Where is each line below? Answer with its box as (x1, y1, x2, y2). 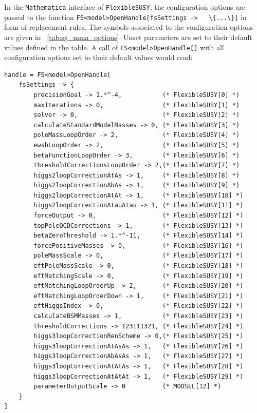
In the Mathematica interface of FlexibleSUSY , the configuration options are (4, 2, 245, 12)
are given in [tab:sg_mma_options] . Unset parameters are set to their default (4, 31, 252, 42)
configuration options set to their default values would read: (4, 52, 193, 63)
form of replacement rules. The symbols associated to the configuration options (4, 22, 253, 32)
